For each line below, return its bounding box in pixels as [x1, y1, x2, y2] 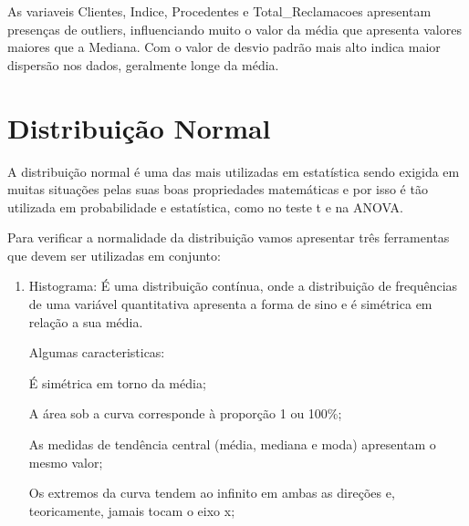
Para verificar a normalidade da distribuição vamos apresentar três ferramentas [7, 228, 450, 247]
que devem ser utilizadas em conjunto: [7, 245, 221, 264]
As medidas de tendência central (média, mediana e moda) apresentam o [28, 435, 436, 454]
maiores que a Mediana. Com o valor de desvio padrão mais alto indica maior [7, 37, 441, 57]
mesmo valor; [28, 452, 103, 471]
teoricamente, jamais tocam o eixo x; [28, 500, 235, 520]
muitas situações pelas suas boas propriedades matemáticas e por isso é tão [7, 180, 428, 199]
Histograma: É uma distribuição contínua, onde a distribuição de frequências [28, 276, 458, 295]
